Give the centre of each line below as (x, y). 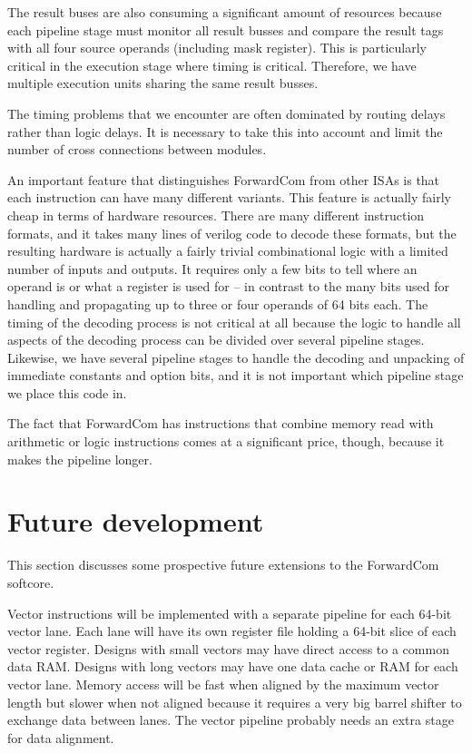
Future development (136, 521)
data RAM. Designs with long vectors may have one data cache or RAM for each (233, 666)
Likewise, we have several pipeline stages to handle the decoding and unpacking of (236, 357)
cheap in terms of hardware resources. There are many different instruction (216, 215)
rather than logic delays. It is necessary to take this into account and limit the (225, 131)
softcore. (31, 582)
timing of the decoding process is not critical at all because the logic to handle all (234, 322)
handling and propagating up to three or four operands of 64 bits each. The (218, 303)
